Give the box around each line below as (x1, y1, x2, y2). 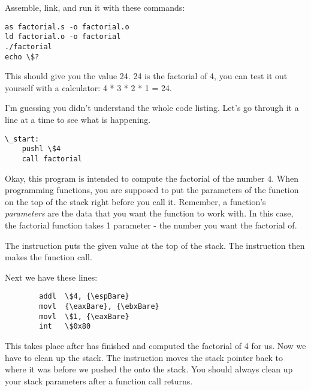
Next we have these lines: (5, 270, 98, 283)
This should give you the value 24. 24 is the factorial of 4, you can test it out (5, 70, 288, 82)
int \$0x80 (39, 322, 91, 331)
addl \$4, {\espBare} (39, 292, 129, 301)
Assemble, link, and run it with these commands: (5, 1, 185, 13)
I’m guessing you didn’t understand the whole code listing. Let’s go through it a (5, 101, 299, 114)
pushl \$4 (22, 145, 61, 154)
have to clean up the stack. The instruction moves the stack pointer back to (5, 351, 283, 363)
